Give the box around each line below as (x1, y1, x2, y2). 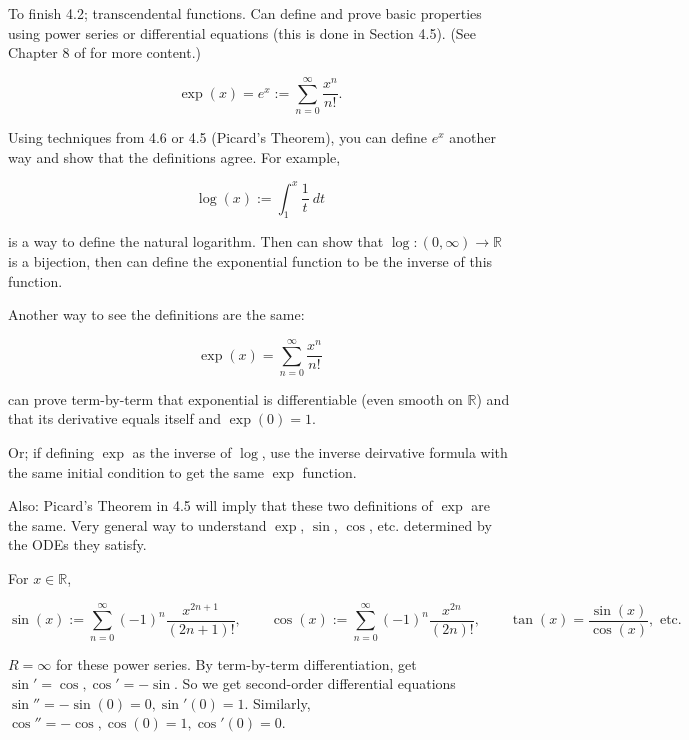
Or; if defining (8, 442, 95, 463)
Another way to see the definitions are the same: (8, 304, 305, 325)
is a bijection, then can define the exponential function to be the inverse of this (8, 250, 493, 271)
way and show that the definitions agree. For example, (8, 146, 341, 167)
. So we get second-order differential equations (174, 673, 456, 694)
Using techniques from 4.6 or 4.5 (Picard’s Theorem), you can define (8, 126, 428, 147)
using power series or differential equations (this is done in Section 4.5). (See (8, 22, 477, 43)
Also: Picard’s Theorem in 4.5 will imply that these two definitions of (8, 495, 433, 516)
